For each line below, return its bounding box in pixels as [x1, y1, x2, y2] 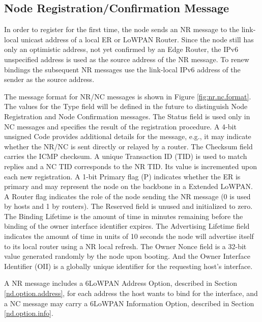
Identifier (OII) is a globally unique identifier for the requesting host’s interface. [4, 260, 253, 271]
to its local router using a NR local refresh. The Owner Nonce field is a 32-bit [4, 240, 247, 251]
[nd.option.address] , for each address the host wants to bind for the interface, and [4, 288, 258, 299]
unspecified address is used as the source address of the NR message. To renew [4, 53, 249, 64]
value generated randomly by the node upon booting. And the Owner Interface [4, 251, 250, 261]
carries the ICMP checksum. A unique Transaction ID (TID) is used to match [4, 151, 247, 162]
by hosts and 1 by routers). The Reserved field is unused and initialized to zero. [4, 201, 253, 211]
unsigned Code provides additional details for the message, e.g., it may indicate [4, 131, 251, 142]
